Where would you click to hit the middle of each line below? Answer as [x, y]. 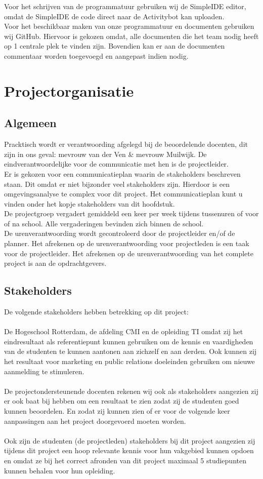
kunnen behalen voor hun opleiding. [60, 470]
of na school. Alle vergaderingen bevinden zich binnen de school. [104, 223]
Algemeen [30, 123]
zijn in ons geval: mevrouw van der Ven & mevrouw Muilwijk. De [105, 154]
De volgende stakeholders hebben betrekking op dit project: [96, 312]
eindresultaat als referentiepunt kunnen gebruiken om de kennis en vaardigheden [129, 341]
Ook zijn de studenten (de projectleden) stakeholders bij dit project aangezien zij [130, 440]
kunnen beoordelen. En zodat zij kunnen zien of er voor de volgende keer [117, 411]
